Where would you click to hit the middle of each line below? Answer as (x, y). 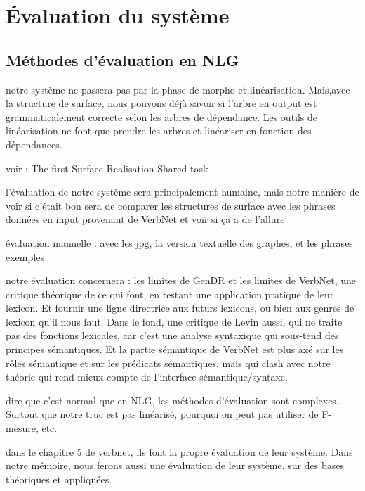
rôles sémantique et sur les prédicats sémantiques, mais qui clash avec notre (168, 363)
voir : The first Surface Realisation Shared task (107, 168)
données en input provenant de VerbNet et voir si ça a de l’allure (145, 219)
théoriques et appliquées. (59, 479)
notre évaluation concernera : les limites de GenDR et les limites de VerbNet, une (181, 280)
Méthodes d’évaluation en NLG (122, 59)
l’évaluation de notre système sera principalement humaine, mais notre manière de (182, 192)
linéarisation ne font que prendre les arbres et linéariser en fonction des (159, 130)
